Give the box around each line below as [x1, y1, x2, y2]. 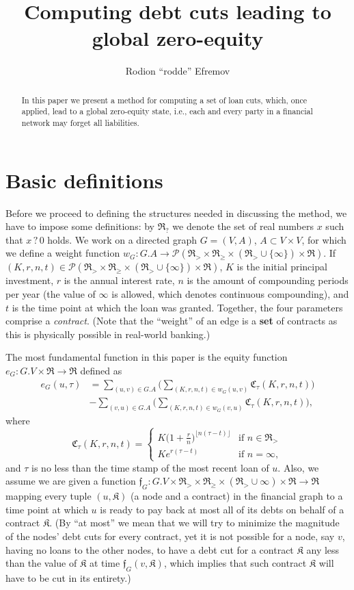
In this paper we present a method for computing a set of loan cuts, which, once [21, 94, 307, 105]
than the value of [5, 556, 77, 570]
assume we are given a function [5, 474, 136, 488]
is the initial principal [236, 259, 327, 274]
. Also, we [277, 460, 319, 474]
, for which [301, 232, 346, 246]
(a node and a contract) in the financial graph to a [131, 489, 343, 503]
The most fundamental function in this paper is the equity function [5, 350, 288, 364]
